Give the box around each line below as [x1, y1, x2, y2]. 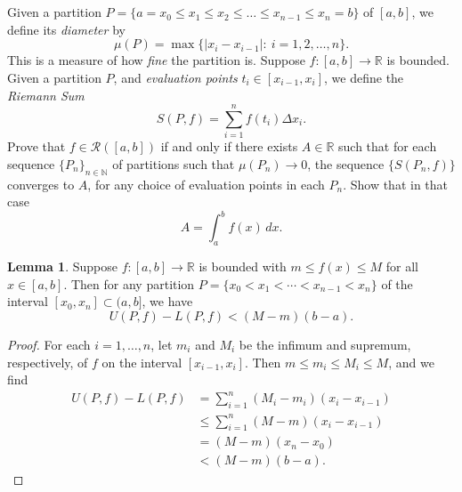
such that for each [338, 137, 437, 156]
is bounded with [199, 257, 287, 276]
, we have [142, 292, 193, 311]
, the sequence [307, 154, 385, 173]
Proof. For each [7, 335, 91, 353]
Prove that [7, 137, 66, 156]
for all [385, 257, 419, 276]
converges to [7, 174, 75, 193]
